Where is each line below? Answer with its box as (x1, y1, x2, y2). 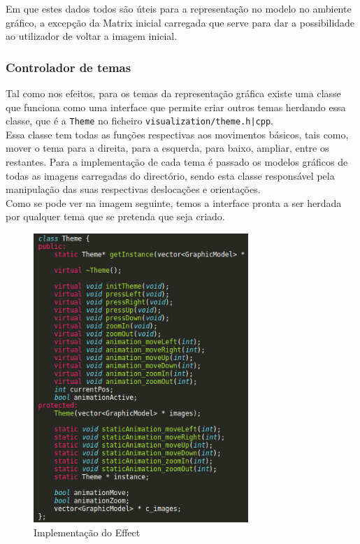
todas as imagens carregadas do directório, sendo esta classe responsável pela (6, 168, 335, 182)
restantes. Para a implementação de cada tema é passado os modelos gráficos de (6, 155, 348, 169)
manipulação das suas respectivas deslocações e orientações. (6, 182, 261, 196)
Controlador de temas (6, 58, 131, 76)
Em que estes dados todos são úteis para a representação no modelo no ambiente (6, 1, 352, 15)
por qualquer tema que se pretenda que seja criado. (6, 209, 225, 224)
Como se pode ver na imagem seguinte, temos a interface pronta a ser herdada (6, 195, 342, 210)
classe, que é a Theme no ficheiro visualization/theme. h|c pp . (6, 113, 273, 128)
